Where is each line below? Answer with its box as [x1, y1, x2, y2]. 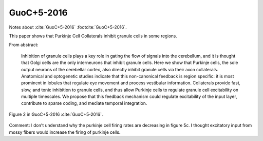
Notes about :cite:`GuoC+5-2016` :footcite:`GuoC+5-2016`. [9, 24, 127, 30]
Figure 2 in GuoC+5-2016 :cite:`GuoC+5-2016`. [9, 111, 103, 117]
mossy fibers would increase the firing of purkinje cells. [9, 129, 121, 135]
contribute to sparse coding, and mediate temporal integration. [21, 100, 147, 106]
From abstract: [9, 42, 38, 48]
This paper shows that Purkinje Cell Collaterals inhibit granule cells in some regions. [9, 33, 177, 39]
